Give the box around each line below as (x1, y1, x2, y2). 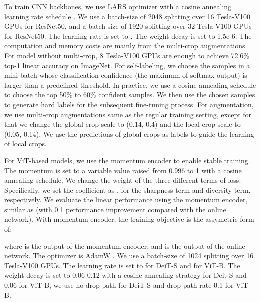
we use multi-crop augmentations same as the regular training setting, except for (4, 109, 252, 119)
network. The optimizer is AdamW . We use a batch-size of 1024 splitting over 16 (4, 250, 254, 261)
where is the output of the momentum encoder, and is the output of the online (4, 240, 245, 251)
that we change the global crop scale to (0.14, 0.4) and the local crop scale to (4, 119, 241, 129)
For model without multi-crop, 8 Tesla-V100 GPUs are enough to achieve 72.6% (4, 50, 249, 60)
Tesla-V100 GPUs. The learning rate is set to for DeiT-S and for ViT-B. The (4, 260, 240, 270)
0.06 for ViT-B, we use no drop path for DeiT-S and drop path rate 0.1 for (4, 280, 234, 290)
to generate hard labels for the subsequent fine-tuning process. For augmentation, (4, 99, 254, 109)
